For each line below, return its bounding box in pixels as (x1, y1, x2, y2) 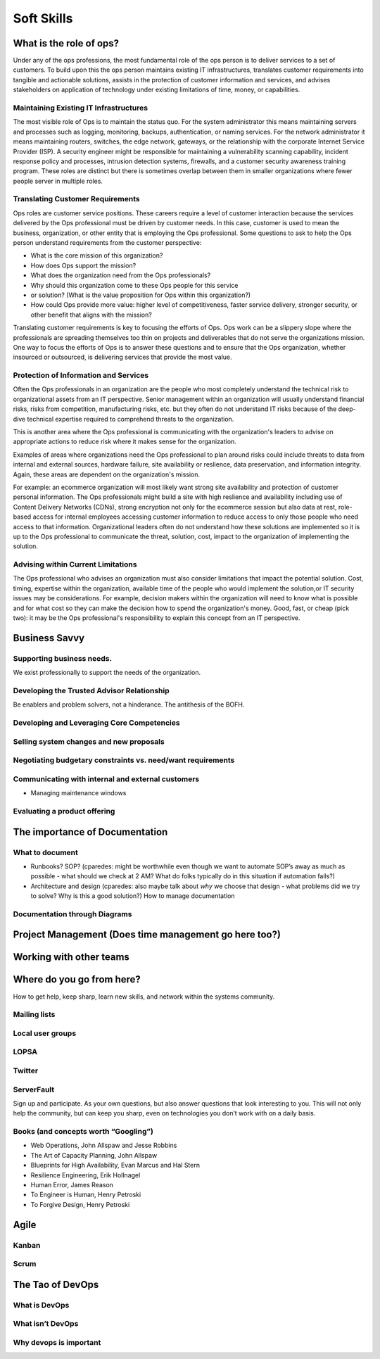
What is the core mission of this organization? (30, 251, 163, 260)
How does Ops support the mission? (30, 261, 137, 270)
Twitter (13, 1066, 39, 1075)
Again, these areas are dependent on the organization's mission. (13, 470, 201, 479)
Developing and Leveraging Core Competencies (13, 718, 180, 728)
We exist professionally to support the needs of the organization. (13, 669, 201, 677)
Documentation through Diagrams (13, 909, 132, 918)
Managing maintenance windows (30, 789, 127, 797)
